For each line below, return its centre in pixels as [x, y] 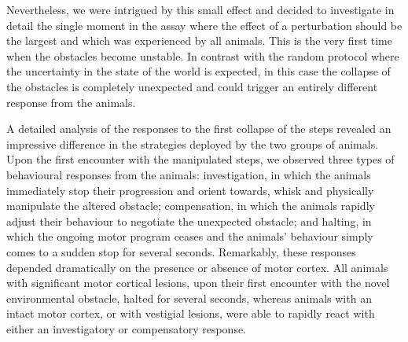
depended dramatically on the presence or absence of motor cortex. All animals [197, 267]
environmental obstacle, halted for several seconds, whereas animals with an [189, 298]
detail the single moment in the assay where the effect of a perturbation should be [204, 25]
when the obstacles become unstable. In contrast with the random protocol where [203, 55]
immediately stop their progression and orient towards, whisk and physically [190, 190]
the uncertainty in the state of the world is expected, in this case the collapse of [198, 71]
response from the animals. [71, 102]
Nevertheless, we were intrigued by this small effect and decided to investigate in [200, 9]
